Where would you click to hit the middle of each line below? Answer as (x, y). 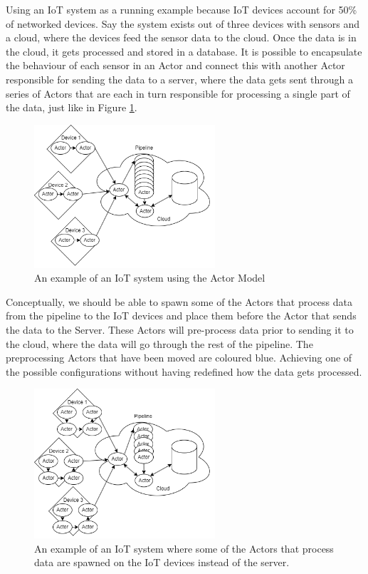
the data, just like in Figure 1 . (72, 107)
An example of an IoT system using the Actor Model (150, 278)
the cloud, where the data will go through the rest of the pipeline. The (159, 343)
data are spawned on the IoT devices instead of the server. (162, 562)
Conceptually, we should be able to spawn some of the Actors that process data (179, 301)
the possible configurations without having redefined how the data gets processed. (184, 371)
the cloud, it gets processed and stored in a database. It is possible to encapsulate (184, 51)
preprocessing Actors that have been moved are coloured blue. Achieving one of (179, 358)
